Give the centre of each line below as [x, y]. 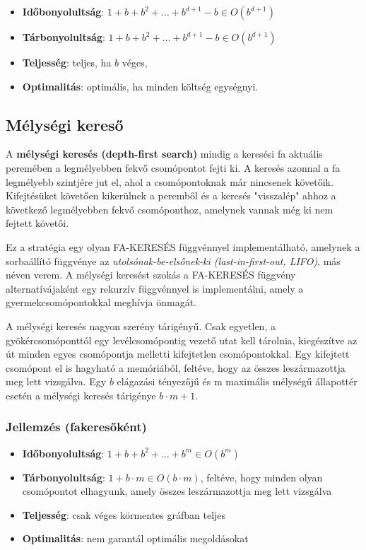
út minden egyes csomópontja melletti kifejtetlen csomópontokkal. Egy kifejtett [178, 354]
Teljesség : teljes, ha [67, 62]
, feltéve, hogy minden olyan [261, 477]
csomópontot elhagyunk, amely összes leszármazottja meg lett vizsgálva [177, 491]
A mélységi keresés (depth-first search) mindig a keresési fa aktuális [164, 154]
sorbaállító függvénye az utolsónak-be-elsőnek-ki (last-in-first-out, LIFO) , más [173, 261]
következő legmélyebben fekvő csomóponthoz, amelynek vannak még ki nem [170, 209]
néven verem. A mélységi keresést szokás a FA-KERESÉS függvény [151, 275]
